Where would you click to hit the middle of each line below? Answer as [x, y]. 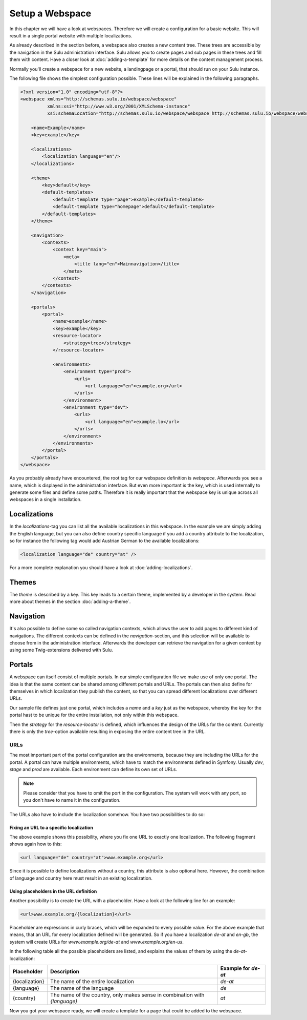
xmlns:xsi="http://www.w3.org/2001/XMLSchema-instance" [118, 106]
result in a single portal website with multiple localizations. [71, 35]
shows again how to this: [36, 844]
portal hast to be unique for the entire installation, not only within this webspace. [94, 715]
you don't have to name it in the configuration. [72, 800]
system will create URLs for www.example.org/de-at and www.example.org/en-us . [97, 942]
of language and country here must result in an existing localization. [81, 878]
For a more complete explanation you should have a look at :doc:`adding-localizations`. [101, 568]
